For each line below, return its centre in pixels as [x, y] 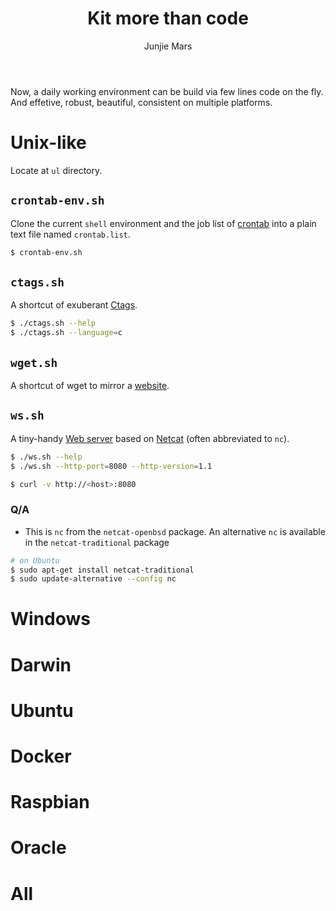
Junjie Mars [168, 46]
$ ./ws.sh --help [46, 457]
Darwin [41, 664]
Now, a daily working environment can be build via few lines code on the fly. [167, 91]
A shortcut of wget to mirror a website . [90, 385]
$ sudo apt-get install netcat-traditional [102, 570]
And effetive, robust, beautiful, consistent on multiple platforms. [141, 102]
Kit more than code [168, 18]
